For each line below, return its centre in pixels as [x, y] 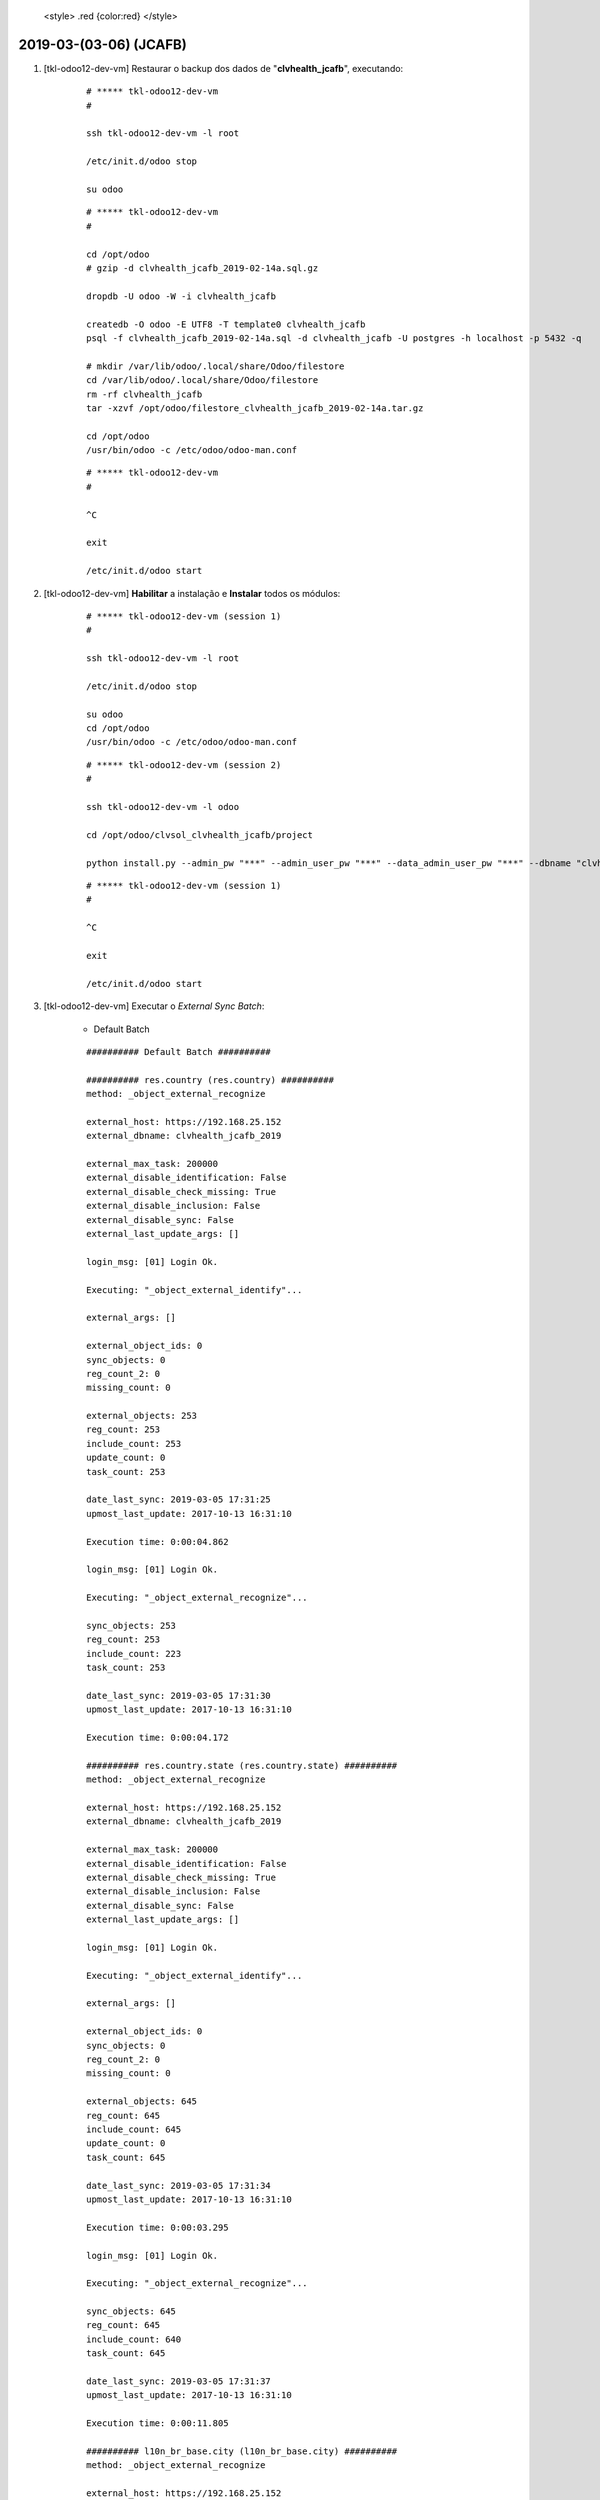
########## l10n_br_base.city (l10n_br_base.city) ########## [242, 2451]
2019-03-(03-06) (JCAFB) [102, 44]
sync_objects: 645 [131, 2311]
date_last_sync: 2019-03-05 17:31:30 [179, 1695]
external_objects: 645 [142, 2101]
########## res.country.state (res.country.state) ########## [242, 1765]
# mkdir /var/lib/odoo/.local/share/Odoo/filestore [215, 366]
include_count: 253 [134, 1443]
